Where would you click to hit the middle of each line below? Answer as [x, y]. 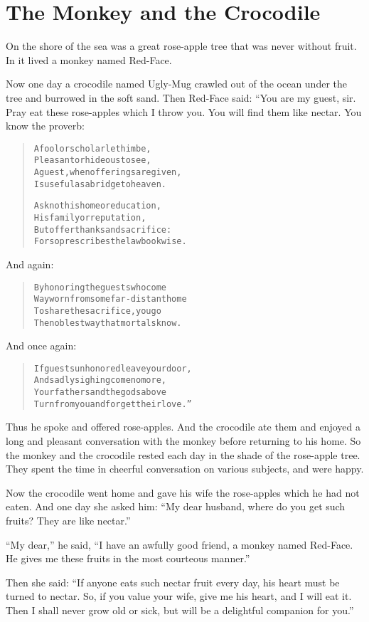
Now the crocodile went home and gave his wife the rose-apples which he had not [183, 492]
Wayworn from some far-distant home [110, 299]
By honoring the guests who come [100, 287]
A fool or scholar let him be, [92, 148]
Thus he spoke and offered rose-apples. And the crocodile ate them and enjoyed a [183, 427]
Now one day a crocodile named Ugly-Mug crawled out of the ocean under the [176, 84]
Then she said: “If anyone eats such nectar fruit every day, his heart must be [173, 582]
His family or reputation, [90, 217]
